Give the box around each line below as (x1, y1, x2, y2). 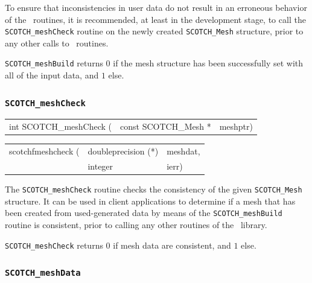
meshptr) (219, 120, 253, 133)
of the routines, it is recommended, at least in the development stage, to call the (5, 13, 306, 25)
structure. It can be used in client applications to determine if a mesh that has (5, 194, 296, 207)
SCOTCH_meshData (5, 268, 81, 278)
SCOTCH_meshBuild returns (5, 57, 103, 69)
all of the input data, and (5, 69, 99, 81)
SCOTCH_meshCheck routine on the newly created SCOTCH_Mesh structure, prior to (5, 25, 304, 37)
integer (88, 159, 113, 172)
